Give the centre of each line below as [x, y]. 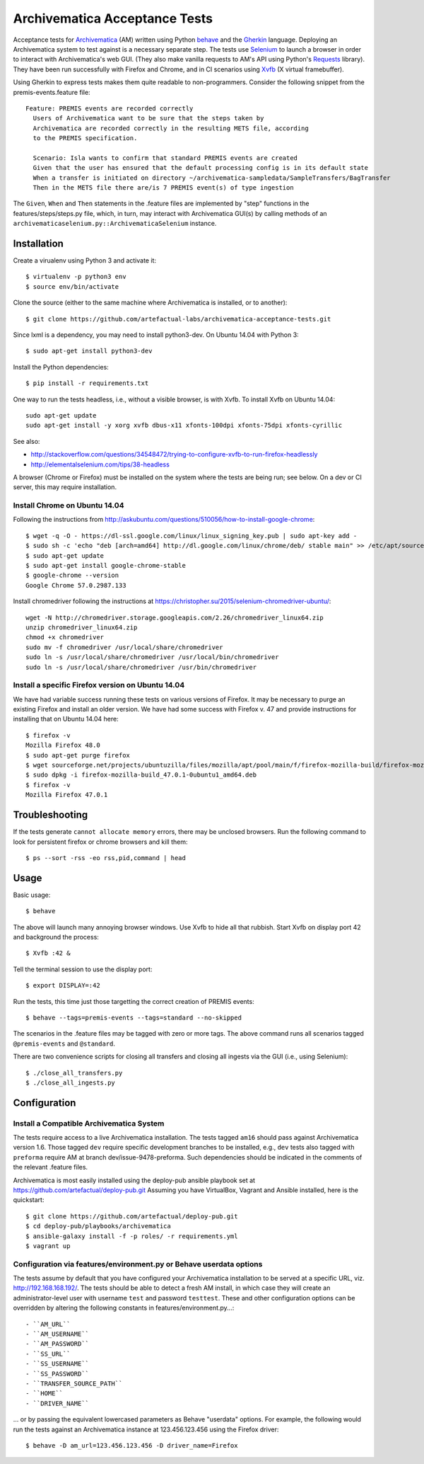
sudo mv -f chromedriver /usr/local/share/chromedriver [124, 647]
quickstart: [29, 1200]
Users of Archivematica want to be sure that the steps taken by [148, 118]
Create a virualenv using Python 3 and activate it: [85, 261]
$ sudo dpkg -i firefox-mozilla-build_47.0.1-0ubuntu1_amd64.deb [141, 775]
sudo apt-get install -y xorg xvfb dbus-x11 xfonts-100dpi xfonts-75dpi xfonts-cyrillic [184, 425]
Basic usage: [32, 895]
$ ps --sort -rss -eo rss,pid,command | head [106, 858]
